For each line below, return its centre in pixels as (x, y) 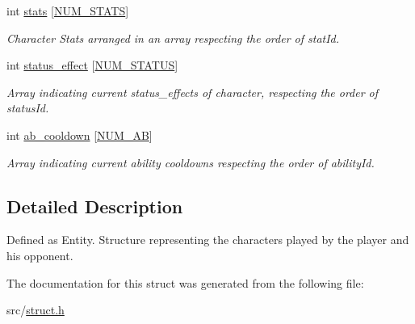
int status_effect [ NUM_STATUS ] (92, 65)
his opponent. (40, 255)
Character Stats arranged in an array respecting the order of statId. (173, 38)
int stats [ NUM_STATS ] (68, 11)
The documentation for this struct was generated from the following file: (185, 282)
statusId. (28, 108)
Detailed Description (95, 206)
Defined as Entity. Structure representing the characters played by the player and (208, 240)
